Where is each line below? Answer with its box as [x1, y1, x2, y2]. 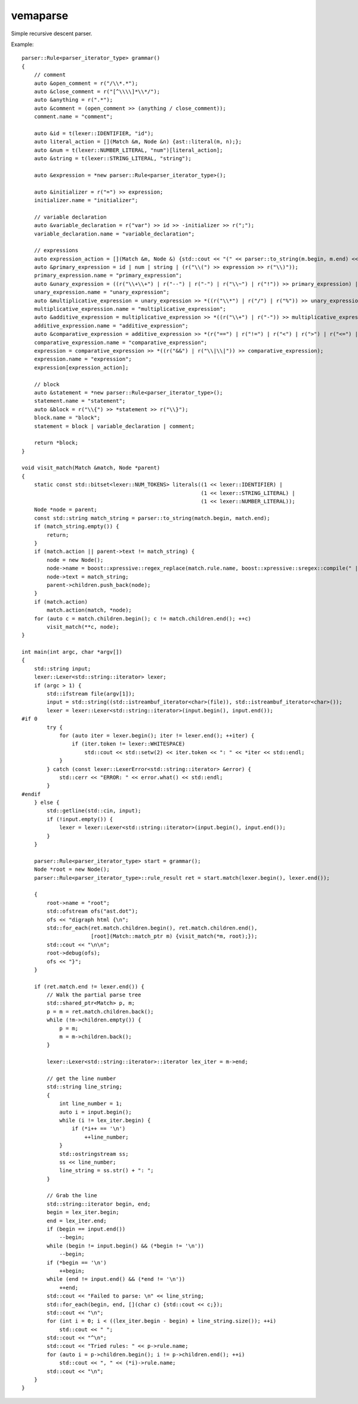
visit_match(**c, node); [47, 623, 119, 630]
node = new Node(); [47, 556, 104, 563]
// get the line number [47, 1075, 116, 1082]
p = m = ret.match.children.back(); [47, 1008, 155, 1015]
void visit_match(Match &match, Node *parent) [21, 464, 161, 472]
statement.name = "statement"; [33, 397, 126, 405]
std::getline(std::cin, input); [47, 807, 141, 814]
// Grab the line [47, 1192, 98, 1199]
